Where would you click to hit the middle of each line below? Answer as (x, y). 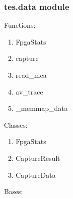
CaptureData (36, 174)
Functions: (20, 25)
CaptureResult (38, 158)
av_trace (29, 91)
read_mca (31, 75)
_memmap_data (42, 108)
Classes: (16, 124)
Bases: (14, 191)
